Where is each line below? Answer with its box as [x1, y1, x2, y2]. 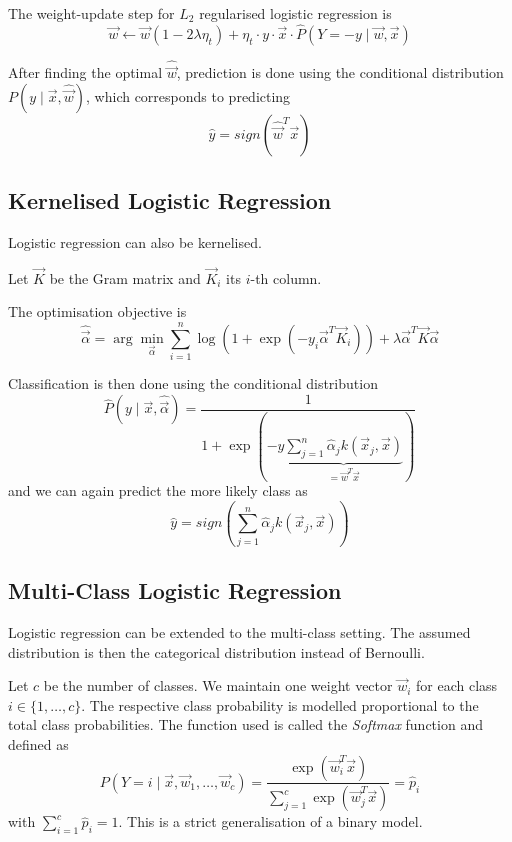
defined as [8, 733, 69, 754]
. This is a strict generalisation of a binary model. [118, 811, 423, 832]
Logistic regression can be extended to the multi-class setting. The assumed [8, 621, 471, 642]
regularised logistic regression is [199, 3, 392, 23]
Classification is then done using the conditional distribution [8, 373, 378, 394]
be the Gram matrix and [49, 267, 201, 288]
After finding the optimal [8, 62, 163, 83]
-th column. [250, 267, 322, 288]
